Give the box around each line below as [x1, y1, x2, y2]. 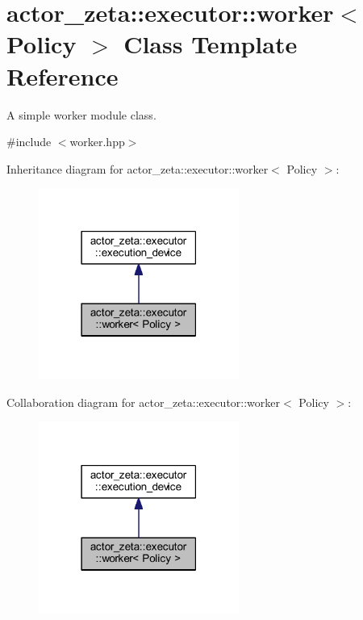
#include [6, 133, 52, 150]
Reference [6, 59, 119, 92]
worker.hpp [69, 133, 125, 150]
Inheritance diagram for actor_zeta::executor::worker [6, 160, 269, 177]
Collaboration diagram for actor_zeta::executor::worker [6, 393, 281, 410]
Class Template [123, 27, 298, 61]
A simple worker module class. [6, 106, 156, 123]
